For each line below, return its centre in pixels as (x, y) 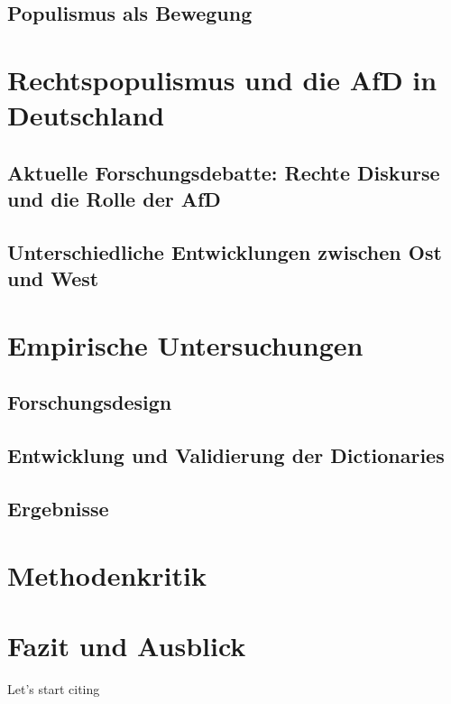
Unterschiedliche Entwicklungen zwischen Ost (225, 251)
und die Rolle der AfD (114, 199)
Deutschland (86, 115)
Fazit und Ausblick (127, 645)
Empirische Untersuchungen (185, 344)
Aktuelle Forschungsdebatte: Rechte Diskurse (224, 172)
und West (53, 278)
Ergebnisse (58, 509)
